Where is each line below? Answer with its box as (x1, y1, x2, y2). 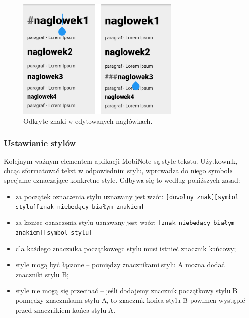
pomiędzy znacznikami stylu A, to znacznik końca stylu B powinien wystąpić (15, 295, 245, 305)
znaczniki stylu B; (15, 269, 69, 279)
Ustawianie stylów (4, 136, 76, 149)
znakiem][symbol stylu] (15, 229, 92, 236)
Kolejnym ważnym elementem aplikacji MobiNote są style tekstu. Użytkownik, (4, 156, 238, 166)
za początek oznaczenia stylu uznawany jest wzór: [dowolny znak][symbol (15, 191, 239, 201)
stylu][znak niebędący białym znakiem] (15, 203, 144, 210)
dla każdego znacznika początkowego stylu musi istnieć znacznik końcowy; (15, 243, 236, 253)
